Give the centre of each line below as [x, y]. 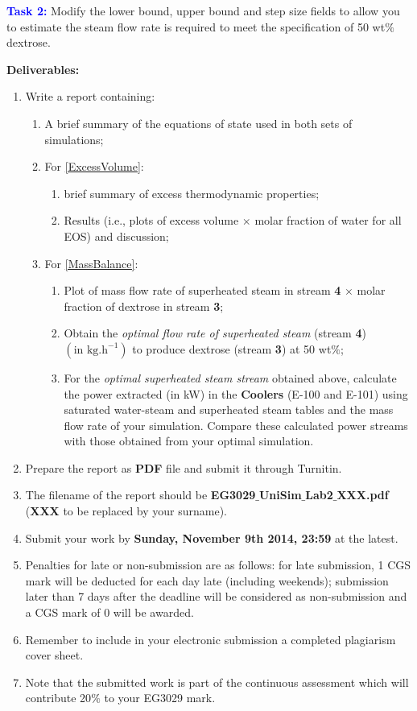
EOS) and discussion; [116, 236]
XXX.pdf [363, 495]
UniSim [280, 495]
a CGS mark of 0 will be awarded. [109, 612]
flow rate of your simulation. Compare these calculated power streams [236, 425]
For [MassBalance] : [91, 263]
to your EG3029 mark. [160, 698]
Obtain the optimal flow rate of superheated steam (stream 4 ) [215, 333]
